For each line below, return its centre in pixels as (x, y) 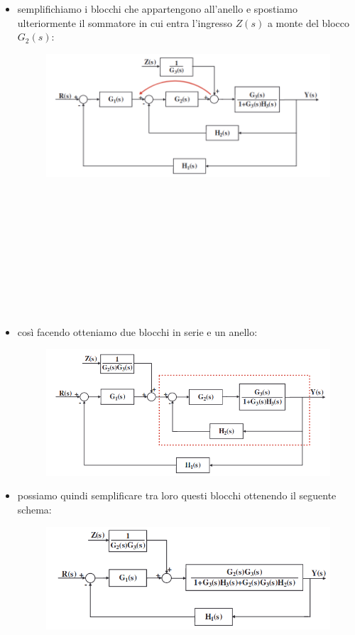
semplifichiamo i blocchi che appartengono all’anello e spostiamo (158, 9)
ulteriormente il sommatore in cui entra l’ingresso (125, 22)
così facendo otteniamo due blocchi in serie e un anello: (137, 331)
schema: (34, 510)
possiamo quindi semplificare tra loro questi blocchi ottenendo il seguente (177, 495)
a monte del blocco (308, 22)
